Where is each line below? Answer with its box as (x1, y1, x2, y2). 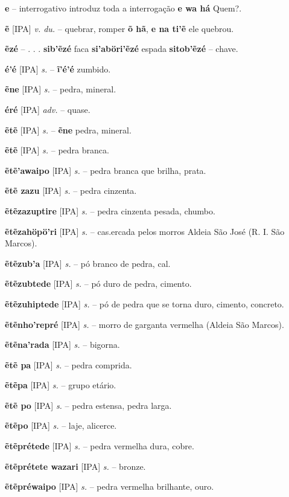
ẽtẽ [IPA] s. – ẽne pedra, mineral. (5, 123, 132, 136)
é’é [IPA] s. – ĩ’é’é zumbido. (5, 62, 111, 75)
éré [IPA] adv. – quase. (5, 103, 91, 115)
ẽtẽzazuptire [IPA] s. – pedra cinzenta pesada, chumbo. (5, 204, 215, 217)
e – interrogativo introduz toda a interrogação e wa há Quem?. (5, 2, 242, 14)
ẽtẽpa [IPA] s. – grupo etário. (5, 379, 116, 391)
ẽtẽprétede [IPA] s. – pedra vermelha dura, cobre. (5, 440, 194, 452)
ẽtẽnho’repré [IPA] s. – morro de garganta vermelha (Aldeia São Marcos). (5, 318, 284, 330)
